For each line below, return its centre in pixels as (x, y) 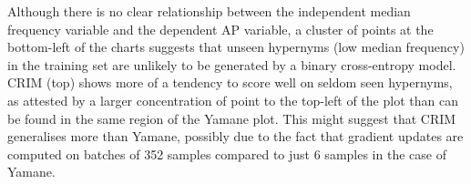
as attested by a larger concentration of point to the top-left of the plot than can (233, 100)
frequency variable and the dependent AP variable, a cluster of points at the (220, 29)
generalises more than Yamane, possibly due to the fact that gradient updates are (235, 136)
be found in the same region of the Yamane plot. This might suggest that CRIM (232, 118)
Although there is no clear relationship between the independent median (209, 11)
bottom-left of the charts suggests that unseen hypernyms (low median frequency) (236, 47)
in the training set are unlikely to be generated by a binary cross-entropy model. (232, 64)
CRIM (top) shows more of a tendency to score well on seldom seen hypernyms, (230, 82)
